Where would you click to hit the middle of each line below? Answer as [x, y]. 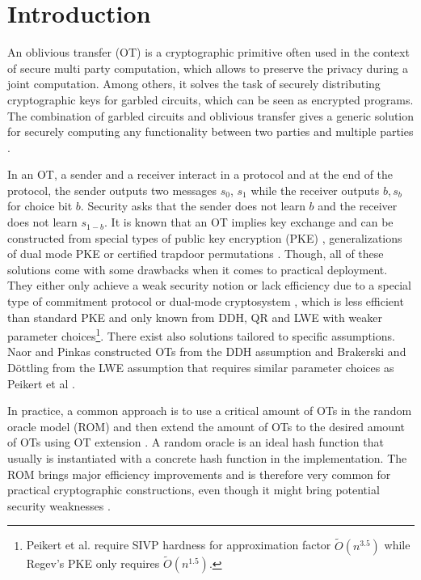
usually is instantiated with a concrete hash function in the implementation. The [207, 458]
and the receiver [358, 206]
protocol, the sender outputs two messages [112, 190]
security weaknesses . [59, 505]
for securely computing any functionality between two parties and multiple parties [210, 131]
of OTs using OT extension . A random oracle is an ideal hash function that [196, 442]
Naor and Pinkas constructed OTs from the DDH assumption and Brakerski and [207, 351]
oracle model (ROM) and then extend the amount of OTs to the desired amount [206, 426]
